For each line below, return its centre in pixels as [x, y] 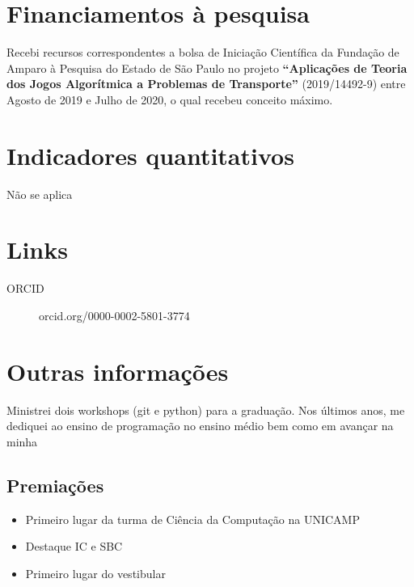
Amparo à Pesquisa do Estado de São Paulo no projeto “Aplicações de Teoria [207, 68]
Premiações [55, 485]
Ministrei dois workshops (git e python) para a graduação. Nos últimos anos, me [206, 410]
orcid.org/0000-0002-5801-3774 [114, 315]
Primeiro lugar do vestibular [95, 573]
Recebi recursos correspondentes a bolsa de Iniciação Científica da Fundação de [203, 52]
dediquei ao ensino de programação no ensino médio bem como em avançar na [200, 426]
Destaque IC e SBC [74, 546]
